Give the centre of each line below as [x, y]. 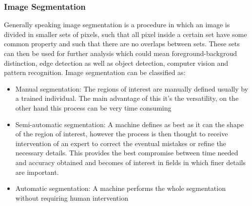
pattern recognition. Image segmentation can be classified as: [95, 72]
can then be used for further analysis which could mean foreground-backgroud [121, 53]
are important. [37, 172]
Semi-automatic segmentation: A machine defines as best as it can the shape [130, 124]
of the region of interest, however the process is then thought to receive [122, 134]
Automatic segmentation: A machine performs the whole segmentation [120, 188]
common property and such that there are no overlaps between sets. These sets [122, 44]
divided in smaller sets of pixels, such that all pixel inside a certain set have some [126, 34]
